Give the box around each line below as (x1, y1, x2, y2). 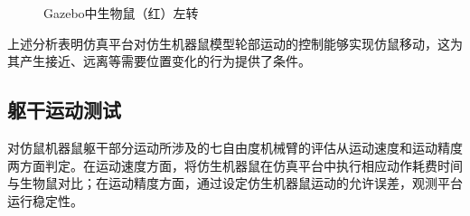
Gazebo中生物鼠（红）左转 (43, 4, 199, 22)
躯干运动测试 (7, 96, 121, 124)
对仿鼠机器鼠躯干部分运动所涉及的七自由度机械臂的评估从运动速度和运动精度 (7, 137, 463, 156)
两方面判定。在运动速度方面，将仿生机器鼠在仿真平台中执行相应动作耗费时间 (7, 155, 463, 174)
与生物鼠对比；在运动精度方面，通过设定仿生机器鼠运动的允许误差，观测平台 (7, 174, 463, 193)
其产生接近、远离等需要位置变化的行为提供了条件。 (7, 52, 311, 70)
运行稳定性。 (7, 191, 83, 210)
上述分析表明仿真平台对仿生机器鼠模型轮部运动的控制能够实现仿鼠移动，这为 (7, 33, 463, 52)
